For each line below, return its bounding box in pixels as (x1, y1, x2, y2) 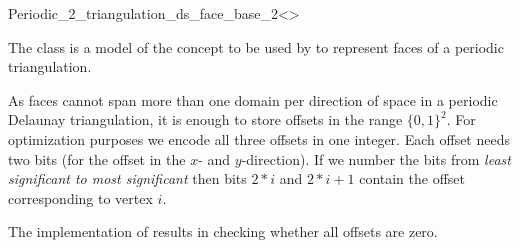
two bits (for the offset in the (8, 148, 186, 169)
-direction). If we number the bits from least (241, 148, 511, 169)
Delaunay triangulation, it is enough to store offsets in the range (8, 109, 403, 130)
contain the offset (359, 168, 466, 189)
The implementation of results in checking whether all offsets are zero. (8, 221, 438, 242)
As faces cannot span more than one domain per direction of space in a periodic (8, 89, 498, 110)
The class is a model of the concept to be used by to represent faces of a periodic (8, 36, 504, 57)
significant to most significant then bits (8, 168, 247, 189)
